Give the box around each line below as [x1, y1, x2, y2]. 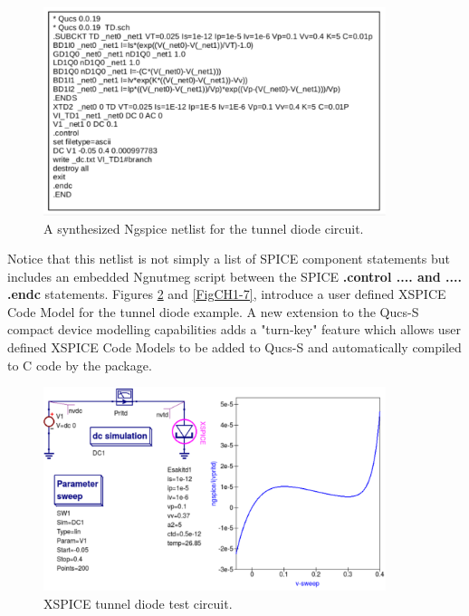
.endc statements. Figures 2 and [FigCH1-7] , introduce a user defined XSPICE [7, 284, 446, 303]
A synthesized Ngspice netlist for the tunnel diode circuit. [43, 218, 364, 237]
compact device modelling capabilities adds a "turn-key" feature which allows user [7, 320, 461, 339]
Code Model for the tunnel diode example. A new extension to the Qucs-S [7, 302, 419, 321]
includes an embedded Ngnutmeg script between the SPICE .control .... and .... [7, 266, 462, 285]
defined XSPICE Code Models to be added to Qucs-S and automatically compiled [7, 338, 462, 357]
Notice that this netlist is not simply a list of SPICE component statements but [7, 249, 450, 268]
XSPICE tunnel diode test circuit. [43, 593, 233, 612]
